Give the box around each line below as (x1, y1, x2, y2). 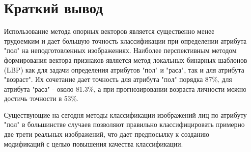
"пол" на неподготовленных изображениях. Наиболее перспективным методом (4, 45, 237, 55)
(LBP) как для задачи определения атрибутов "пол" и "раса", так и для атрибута (4, 64, 244, 75)
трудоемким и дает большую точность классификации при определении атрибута (4, 35, 247, 46)
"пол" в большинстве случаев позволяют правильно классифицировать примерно (4, 119, 245, 129)
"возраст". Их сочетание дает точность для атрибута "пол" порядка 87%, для (4, 74, 232, 84)
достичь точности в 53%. (4, 93, 79, 103)
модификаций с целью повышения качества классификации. (4, 138, 183, 149)
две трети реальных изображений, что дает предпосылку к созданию (4, 129, 210, 139)
